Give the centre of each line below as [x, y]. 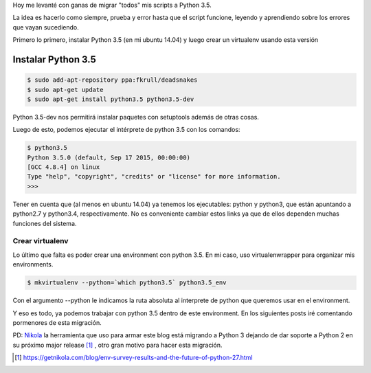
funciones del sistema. [45, 223]
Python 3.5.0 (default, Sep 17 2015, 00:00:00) [109, 157]
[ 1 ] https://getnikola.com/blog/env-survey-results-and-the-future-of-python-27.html [134, 358]
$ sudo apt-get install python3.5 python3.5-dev [111, 99]
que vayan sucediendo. [46, 27]
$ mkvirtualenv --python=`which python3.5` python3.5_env [127, 283]
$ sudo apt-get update [65, 90]
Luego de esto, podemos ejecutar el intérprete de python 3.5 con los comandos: [126, 130]
